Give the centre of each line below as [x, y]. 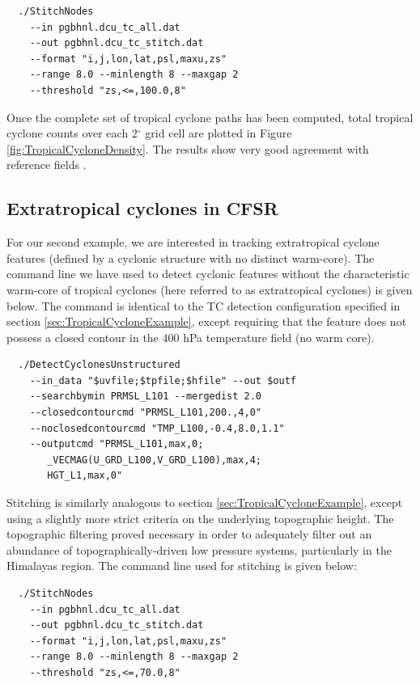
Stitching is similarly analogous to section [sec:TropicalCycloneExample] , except [205, 502]
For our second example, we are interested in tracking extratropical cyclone [193, 242]
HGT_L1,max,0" [85, 476]
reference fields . [47, 165]
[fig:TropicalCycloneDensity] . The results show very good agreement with [188, 148]
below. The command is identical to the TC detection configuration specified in [204, 305]
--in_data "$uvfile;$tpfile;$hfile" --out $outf [163, 380]
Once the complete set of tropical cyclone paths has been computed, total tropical [210, 117]
